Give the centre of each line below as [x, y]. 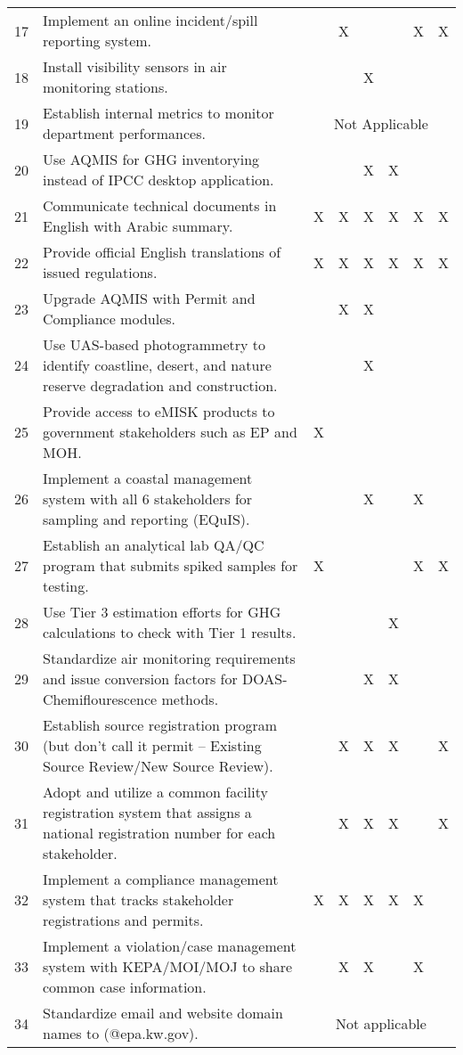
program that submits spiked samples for [171, 565]
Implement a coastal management [148, 478]
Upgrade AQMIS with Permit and [149, 298]
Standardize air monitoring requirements [169, 658]
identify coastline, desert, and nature [157, 365]
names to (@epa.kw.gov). [121, 1033]
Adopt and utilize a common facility [155, 792]
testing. [66, 586]
